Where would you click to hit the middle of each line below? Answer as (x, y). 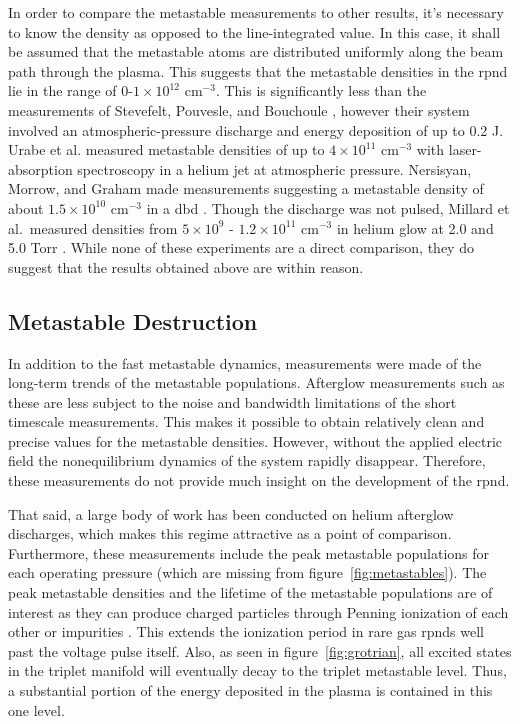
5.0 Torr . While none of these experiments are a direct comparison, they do (241, 247)
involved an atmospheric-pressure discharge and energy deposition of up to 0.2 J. (256, 129)
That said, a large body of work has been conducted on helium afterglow (231, 513)
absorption (40, 168)
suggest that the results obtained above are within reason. (186, 266)
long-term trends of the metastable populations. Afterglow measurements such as (256, 382)
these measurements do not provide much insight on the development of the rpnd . (259, 480)
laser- (465, 149)
